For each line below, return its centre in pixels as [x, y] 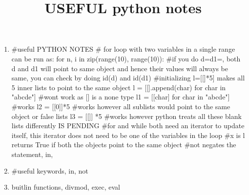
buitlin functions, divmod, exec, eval [66, 187]
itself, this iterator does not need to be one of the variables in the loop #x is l [128, 135]
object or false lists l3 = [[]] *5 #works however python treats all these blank [126, 116]
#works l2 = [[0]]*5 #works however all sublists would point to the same [121, 106]
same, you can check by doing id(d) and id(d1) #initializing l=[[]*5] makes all [128, 78]
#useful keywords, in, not [50, 170]
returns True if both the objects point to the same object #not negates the [124, 145]
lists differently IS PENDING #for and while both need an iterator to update [128, 126]
